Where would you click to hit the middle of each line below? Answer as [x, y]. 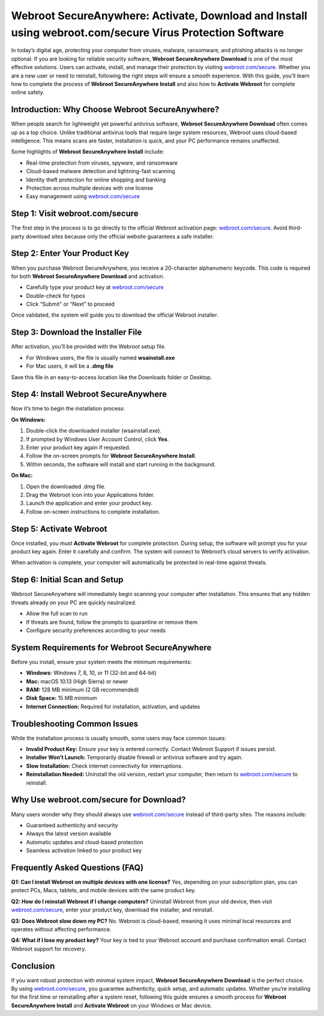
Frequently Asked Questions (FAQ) [77, 867]
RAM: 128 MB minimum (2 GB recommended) [82, 690]
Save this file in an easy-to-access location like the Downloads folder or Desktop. [112, 377]
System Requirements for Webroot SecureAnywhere [111, 647]
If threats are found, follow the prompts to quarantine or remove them [112, 622]
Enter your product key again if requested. [78, 448]
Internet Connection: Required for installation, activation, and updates [113, 707]
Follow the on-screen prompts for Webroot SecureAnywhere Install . [111, 456]
